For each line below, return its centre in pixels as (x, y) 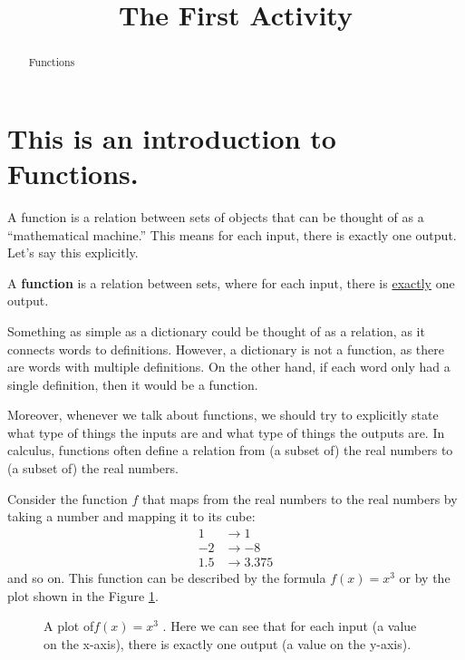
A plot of (69, 626)
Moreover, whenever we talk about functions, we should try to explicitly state (223, 415)
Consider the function (68, 498)
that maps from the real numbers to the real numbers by (300, 498)
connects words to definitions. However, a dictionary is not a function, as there (226, 349)
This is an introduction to (172, 137)
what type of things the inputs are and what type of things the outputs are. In (226, 432)
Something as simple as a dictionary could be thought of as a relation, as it (216, 330)
